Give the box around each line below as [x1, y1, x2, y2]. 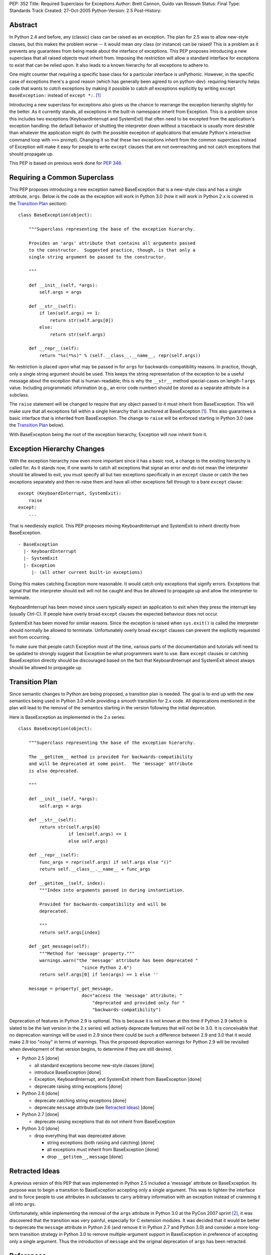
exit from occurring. [9, 634, 51, 640]
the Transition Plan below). [9, 422, 65, 428]
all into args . [9, 1201, 36, 1207]
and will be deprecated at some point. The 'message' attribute [28, 761, 193, 767]
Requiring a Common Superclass [9, 173, 114, 182]
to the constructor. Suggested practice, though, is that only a [28, 247, 196, 253]
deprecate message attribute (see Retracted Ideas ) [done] [34, 1104, 155, 1110]
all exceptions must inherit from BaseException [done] [47, 1147, 159, 1153]
